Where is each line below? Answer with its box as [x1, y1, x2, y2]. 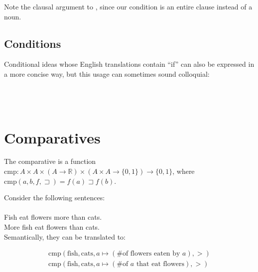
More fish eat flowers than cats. [4, 222, 100, 232]
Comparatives [4, 127, 101, 147]
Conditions [4, 35, 61, 51]
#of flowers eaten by [117, 250, 180, 258]
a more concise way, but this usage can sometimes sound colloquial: [4, 68, 210, 79]
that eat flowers [136, 261, 185, 268]
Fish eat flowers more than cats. [4, 212, 102, 222]
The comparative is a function [4, 156, 96, 166]
